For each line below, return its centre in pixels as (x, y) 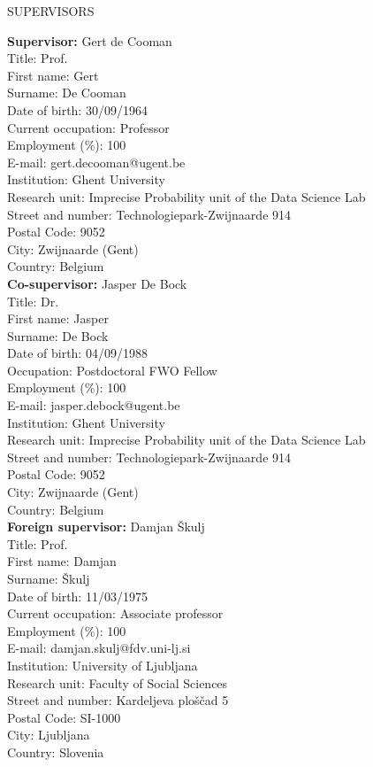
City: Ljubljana (49, 735)
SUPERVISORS (51, 11)
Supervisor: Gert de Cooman (90, 40)
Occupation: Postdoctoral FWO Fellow (112, 370)
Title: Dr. (33, 301)
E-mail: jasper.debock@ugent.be (94, 405)
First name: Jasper (58, 318)
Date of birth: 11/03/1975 (77, 596)
